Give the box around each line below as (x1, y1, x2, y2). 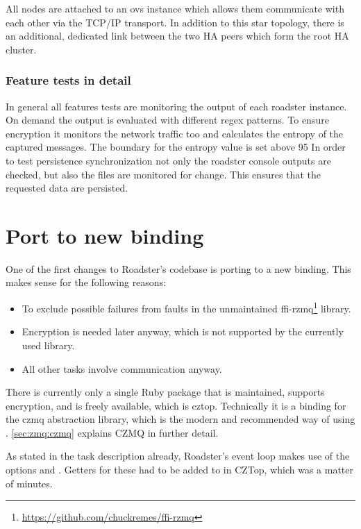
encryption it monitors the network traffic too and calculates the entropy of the (6, 126, 344, 140)
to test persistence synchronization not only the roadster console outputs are (6, 153, 331, 167)
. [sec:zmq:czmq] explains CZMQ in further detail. (6, 425, 219, 439)
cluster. (6, 42, 37, 56)
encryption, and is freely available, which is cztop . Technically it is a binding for (6, 398, 346, 412)
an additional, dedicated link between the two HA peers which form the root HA (6, 28, 349, 43)
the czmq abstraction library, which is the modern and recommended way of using (6, 412, 355, 426)
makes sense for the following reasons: (6, 275, 167, 289)
